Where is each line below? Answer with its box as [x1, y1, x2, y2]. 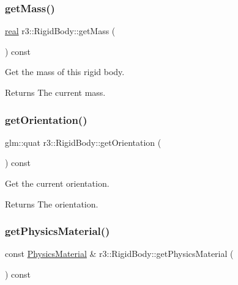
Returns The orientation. [5, 197, 99, 210]
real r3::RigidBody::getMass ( [5, 24, 116, 37]
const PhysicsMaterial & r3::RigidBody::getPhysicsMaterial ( [5, 247, 234, 260]
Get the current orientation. [5, 177, 110, 189]
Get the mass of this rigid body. [5, 65, 125, 78]
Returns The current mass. [5, 86, 106, 98]
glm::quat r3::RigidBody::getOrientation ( [5, 135, 162, 148]
